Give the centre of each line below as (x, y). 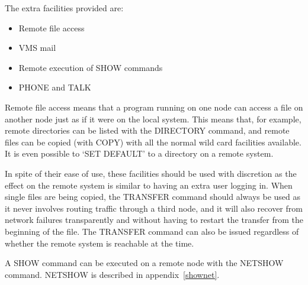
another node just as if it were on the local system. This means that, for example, (153, 119)
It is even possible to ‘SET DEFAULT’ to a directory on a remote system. (139, 153)
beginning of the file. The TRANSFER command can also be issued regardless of (152, 231)
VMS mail (37, 48)
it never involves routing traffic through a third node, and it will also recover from (154, 208)
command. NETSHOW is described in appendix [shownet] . (112, 274)
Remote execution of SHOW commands (91, 67)
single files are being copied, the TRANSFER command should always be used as (153, 197)
